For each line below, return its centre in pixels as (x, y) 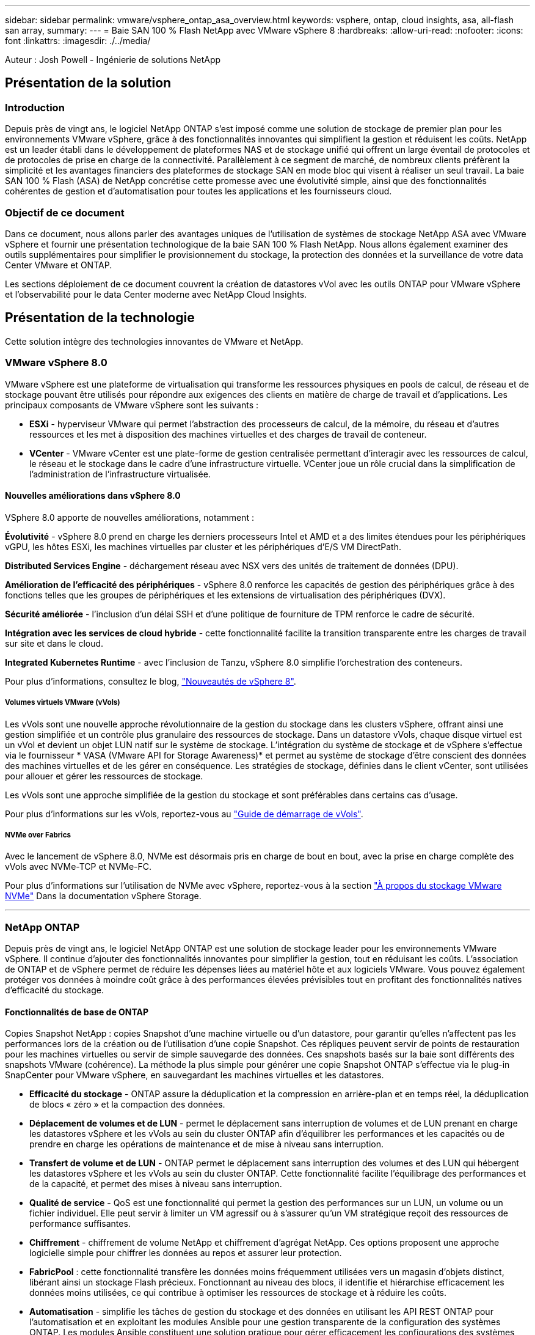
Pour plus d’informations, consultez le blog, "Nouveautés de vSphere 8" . (151, 681)
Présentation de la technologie (100, 318)
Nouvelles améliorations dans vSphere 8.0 (93, 496)
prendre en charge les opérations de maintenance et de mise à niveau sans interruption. (206, 1144)
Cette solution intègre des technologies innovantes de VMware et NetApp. (154, 341)
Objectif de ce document (65, 212)
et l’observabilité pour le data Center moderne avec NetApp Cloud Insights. (156, 294)
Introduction (35, 107)
